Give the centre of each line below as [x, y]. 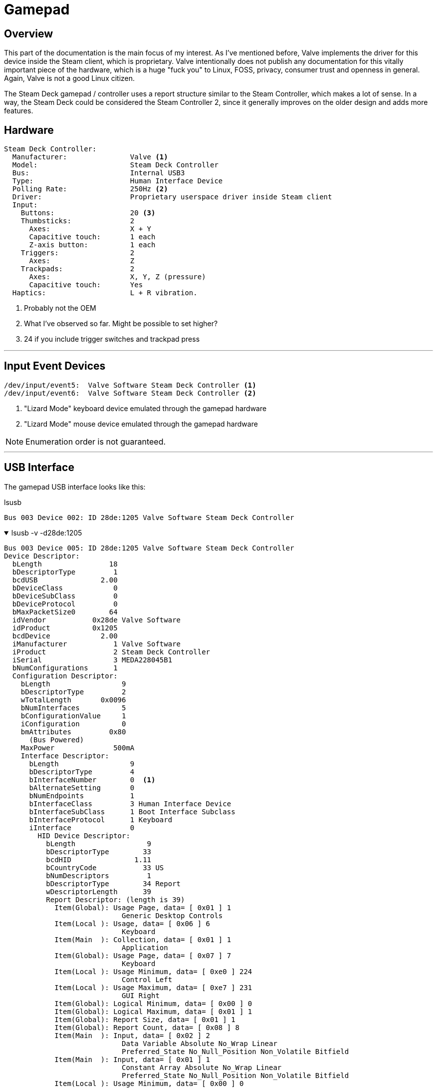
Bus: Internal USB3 [99, 173]
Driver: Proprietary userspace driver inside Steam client [172, 197]
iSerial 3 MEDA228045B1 [92, 660]
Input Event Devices [55, 366]
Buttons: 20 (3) [88, 213]
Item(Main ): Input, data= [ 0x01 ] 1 [132, 1059]
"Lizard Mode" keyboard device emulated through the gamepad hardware [145, 408]
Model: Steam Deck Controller [115, 165]
